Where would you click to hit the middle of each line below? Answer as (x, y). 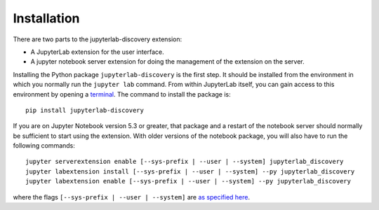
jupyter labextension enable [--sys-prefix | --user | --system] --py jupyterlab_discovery (188, 181)
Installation (46, 18)
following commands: (44, 146)
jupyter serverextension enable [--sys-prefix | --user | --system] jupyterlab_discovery (185, 162)
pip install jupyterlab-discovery (85, 110)
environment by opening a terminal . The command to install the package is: (122, 94)
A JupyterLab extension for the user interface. (97, 52)
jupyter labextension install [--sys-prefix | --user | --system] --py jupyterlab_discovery (190, 171)
